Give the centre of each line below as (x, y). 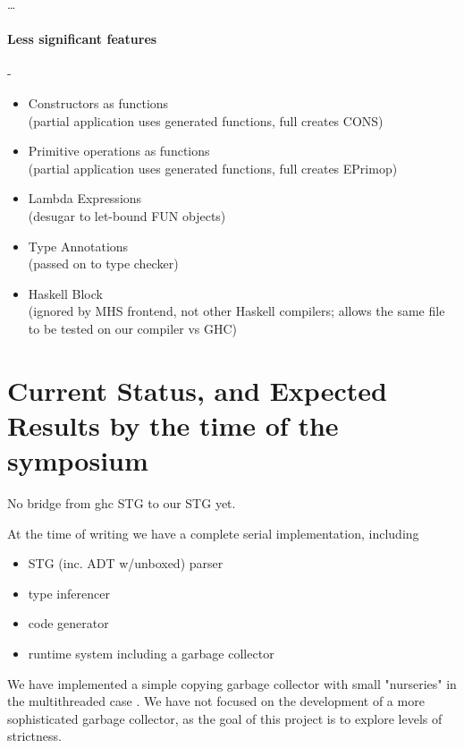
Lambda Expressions (85, 198)
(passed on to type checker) (103, 263)
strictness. (34, 736)
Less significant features (82, 39)
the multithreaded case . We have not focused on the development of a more (216, 701)
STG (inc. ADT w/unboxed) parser (126, 563)
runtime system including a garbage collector (151, 653)
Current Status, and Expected (197, 390)
